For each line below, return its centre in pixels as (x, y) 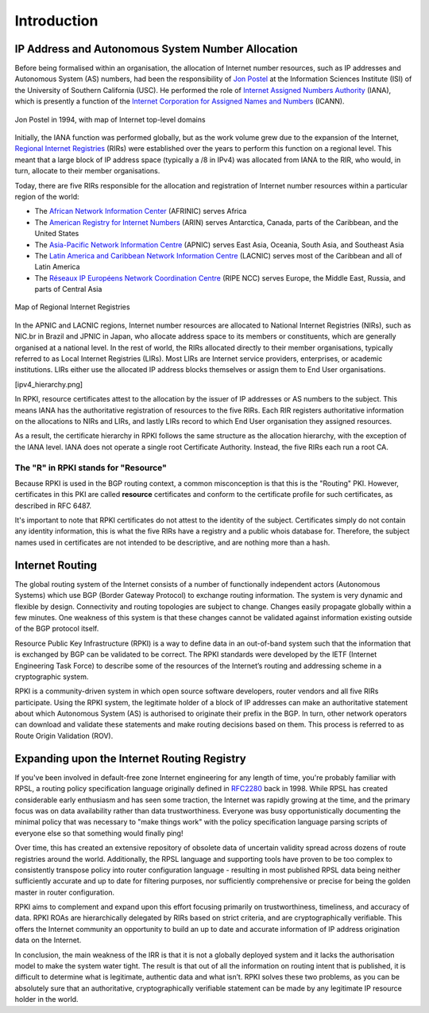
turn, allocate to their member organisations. (87, 171)
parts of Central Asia (68, 289)
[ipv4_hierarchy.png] (49, 384)
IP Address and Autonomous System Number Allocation (156, 49)
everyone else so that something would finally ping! (99, 833)
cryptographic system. (52, 677)
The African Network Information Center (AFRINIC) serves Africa (141, 212)
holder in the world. (46, 999)
